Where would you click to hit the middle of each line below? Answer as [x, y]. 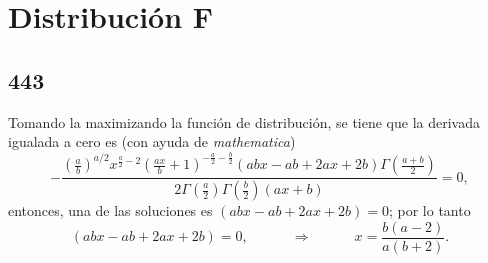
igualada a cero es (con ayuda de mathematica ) [152, 141]
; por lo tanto [429, 210]
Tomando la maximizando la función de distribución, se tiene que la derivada [244, 121]
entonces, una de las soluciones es [110, 210]
